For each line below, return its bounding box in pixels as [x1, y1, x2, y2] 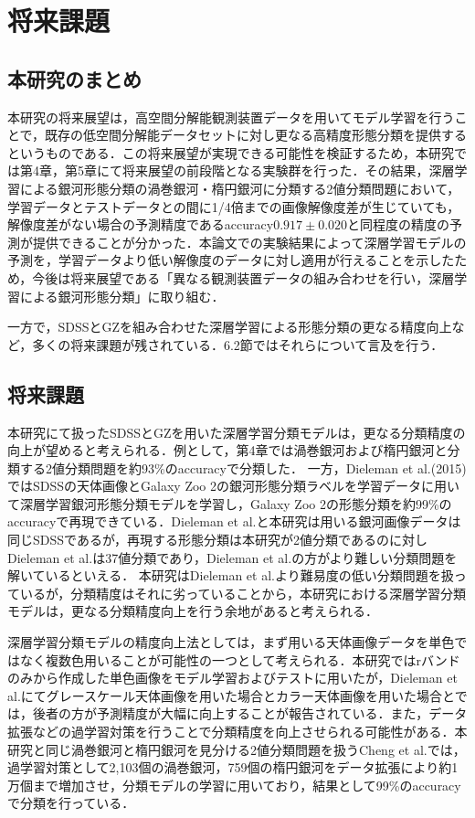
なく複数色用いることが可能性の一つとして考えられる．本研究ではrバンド [19, 650, 460, 669]
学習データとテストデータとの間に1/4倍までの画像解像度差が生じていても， [7, 197, 460, 216]
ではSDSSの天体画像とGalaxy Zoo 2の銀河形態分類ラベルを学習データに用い [7, 476, 459, 495]
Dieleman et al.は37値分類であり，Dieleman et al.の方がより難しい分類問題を [7, 547, 458, 567]
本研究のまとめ [7, 64, 142, 92]
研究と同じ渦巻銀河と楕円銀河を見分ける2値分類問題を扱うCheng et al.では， [7, 739, 466, 759]
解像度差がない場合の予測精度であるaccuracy [7, 215, 274, 234]
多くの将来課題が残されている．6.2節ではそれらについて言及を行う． [32, 335, 444, 354]
